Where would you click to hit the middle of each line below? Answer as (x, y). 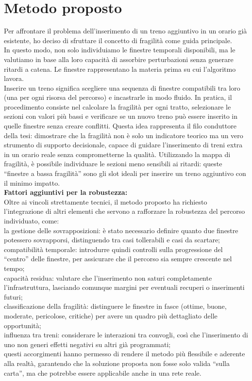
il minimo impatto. (32, 183)
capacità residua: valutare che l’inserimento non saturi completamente (108, 278)
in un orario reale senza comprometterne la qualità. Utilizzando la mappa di (117, 154)
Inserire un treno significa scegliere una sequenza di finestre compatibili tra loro (122, 87)
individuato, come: (32, 221)
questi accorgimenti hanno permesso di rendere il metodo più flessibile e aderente (125, 354)
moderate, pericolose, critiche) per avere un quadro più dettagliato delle (111, 315)
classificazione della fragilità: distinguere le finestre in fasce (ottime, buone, (115, 306)
